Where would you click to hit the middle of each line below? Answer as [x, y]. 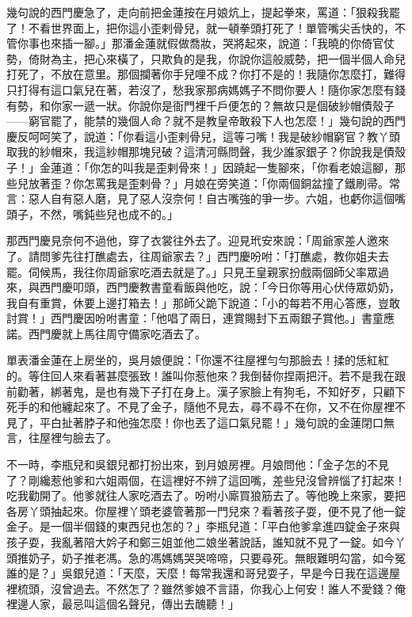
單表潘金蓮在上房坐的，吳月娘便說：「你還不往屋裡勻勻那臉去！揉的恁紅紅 [198, 360]
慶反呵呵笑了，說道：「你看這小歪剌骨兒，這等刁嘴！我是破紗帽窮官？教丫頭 [203, 136]
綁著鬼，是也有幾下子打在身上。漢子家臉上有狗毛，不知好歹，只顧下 [228, 391]
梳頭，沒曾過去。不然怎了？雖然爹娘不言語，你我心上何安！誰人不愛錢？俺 [211, 588]
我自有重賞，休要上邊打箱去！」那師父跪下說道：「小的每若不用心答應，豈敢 [203, 302]
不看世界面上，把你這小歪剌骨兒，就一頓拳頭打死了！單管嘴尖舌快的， [211, 27]
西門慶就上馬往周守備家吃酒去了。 [117, 333]
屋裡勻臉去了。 [78, 438]
